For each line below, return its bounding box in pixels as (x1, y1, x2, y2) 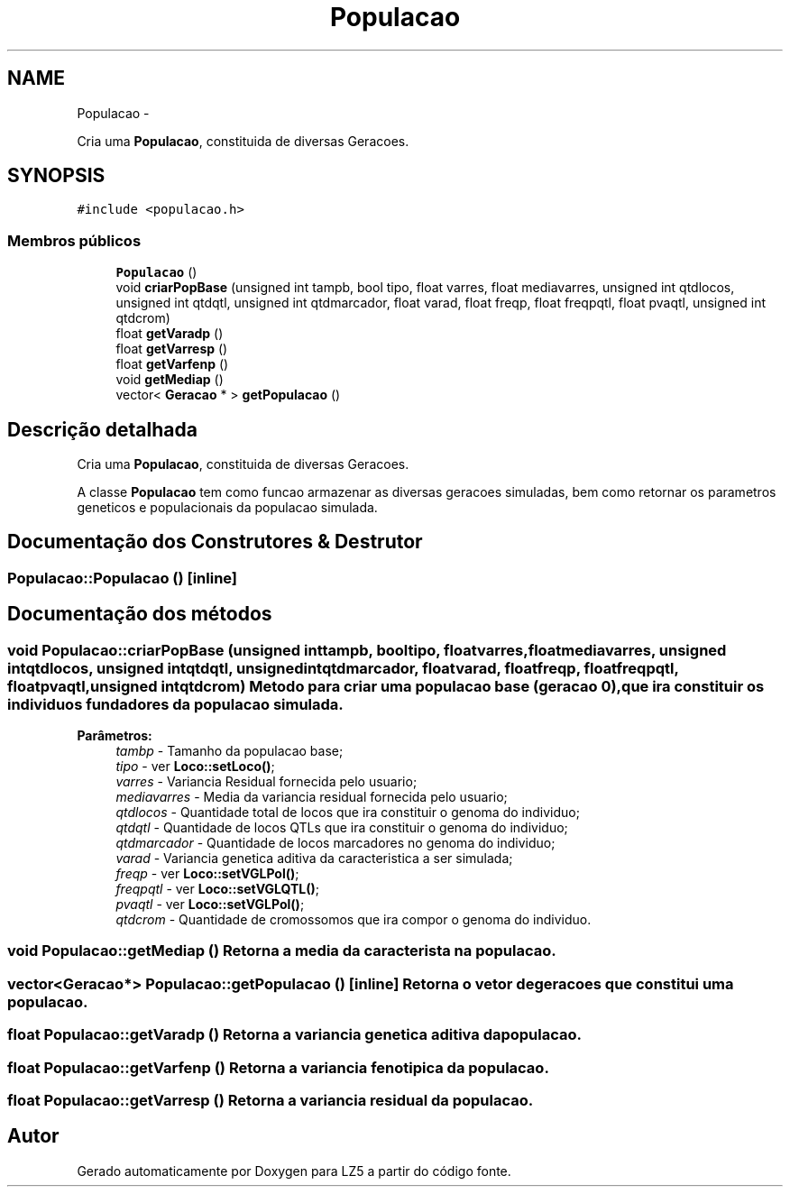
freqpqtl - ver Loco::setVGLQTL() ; (115, 881, 320, 897)
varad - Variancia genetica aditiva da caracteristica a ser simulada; (115, 850, 513, 867)
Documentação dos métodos (7, 602, 272, 626)
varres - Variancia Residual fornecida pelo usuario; (115, 774, 418, 790)
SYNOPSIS (7, 164, 106, 188)
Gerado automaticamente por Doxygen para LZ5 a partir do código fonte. (77, 1162, 511, 1179)
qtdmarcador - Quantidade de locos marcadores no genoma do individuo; (115, 835, 556, 851)
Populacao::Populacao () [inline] (7, 568, 238, 587)
